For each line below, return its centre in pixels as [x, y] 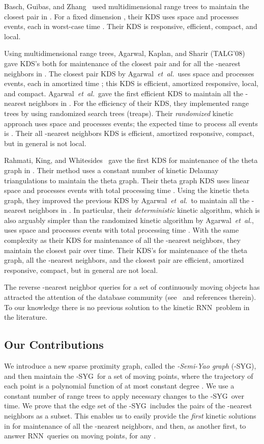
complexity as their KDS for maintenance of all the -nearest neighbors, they [122, 240]
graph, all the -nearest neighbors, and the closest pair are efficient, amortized [124, 260]
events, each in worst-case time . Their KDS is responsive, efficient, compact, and [131, 26]
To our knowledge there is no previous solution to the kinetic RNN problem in [127, 307]
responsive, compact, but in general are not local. [81, 270]
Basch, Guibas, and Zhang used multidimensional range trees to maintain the [127, 6]
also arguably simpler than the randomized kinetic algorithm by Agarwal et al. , [129, 220]
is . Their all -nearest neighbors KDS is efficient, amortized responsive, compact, [129, 133]
